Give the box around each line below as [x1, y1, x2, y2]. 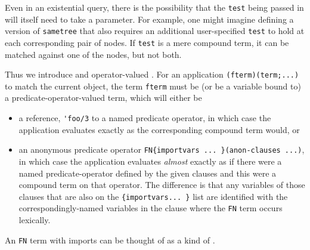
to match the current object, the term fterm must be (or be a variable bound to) [5, 79, 301, 92]
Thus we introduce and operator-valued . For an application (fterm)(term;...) [5, 68, 299, 81]
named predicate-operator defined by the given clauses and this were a [18, 166, 277, 179]
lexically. [18, 214, 51, 226]
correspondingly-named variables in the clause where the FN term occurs [18, 202, 283, 214]
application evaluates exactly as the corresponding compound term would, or [18, 123, 300, 135]
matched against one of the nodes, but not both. [5, 48, 182, 60]
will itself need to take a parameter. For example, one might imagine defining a [5, 13, 294, 25]
